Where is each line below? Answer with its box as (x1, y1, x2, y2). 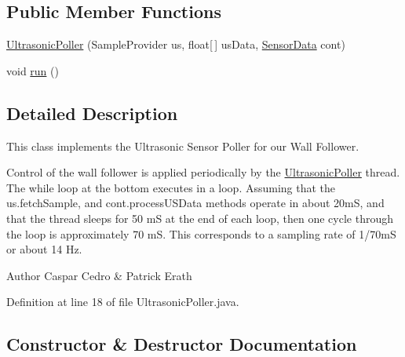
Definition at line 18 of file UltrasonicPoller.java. (6, 293, 239, 310)
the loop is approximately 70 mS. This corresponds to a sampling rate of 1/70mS (6, 225, 396, 242)
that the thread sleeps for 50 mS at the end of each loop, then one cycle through (6, 209, 393, 226)
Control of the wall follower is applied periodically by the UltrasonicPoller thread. (6, 164, 400, 180)
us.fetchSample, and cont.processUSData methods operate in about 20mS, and (6, 195, 385, 211)
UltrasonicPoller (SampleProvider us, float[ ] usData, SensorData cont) (6, 36, 345, 53)
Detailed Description (6, 100, 178, 125)
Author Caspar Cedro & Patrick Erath (6, 267, 192, 283)
